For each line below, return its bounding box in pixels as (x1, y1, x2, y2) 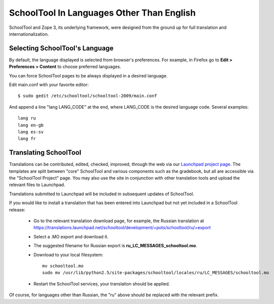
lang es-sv (18, 129, 44, 135)
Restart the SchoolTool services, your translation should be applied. (33, 281, 170, 286)
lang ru (18, 116, 36, 121)
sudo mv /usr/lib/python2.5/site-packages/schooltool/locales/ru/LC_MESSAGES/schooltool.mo (42, 270, 269, 276)
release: (9, 207, 25, 212)
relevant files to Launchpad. (9, 182, 66, 188)
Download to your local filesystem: (33, 252, 104, 257)
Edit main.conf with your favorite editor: (9, 82, 89, 88)
